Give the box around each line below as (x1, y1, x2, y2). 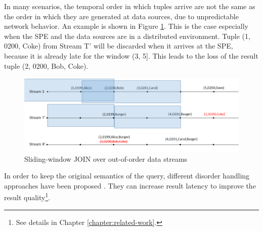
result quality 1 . (4, 191, 51, 202)
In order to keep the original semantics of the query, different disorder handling (4, 170, 250, 181)
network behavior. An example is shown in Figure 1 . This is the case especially (4, 21, 248, 31)
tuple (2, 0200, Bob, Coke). (4, 60, 89, 71)
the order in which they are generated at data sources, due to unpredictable (4, 11, 239, 21)
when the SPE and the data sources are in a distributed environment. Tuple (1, (4, 30, 250, 41)
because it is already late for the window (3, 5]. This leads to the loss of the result (4, 50, 258, 61)
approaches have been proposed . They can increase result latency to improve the (4, 180, 256, 191)
